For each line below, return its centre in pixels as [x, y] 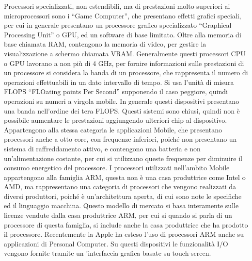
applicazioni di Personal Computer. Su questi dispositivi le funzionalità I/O [116, 243]
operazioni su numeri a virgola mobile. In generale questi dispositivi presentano [122, 101]
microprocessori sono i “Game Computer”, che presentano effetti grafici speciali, [123, 15]
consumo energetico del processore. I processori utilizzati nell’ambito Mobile [117, 168]
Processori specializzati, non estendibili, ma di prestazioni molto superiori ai [117, 6]
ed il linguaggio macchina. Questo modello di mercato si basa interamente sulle [121, 205]
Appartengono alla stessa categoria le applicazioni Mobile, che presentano [113, 129]
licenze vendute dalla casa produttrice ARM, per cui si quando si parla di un [118, 215]
